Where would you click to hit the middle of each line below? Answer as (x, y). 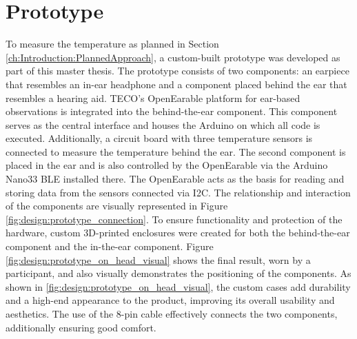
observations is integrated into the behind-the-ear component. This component (172, 111)
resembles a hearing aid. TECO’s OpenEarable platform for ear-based (153, 97)
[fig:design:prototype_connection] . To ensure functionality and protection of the (174, 219)
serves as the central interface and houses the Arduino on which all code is (163, 124)
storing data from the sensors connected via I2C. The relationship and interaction (178, 192)
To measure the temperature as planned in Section (112, 44)
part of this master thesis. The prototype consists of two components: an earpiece (177, 71)
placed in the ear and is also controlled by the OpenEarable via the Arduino (167, 165)
